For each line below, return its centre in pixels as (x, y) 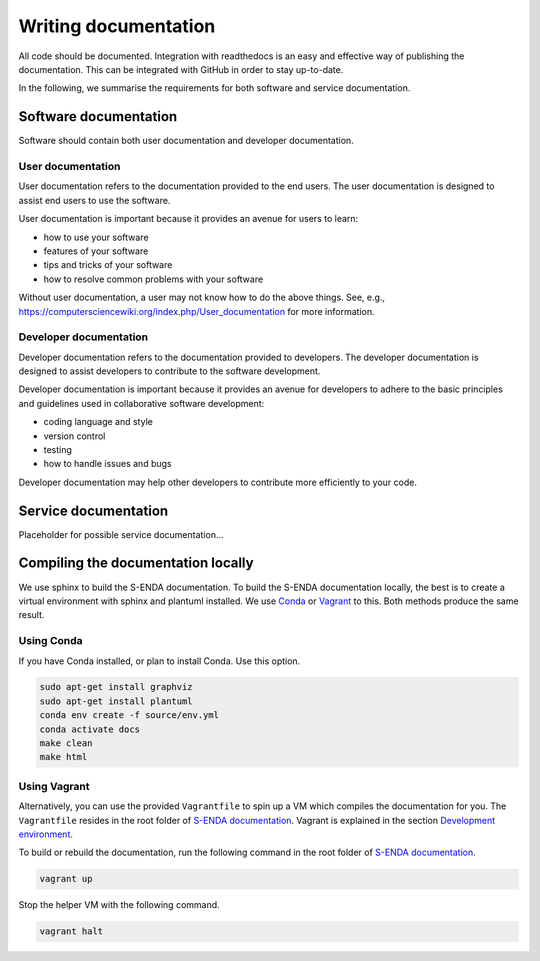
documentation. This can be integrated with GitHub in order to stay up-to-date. (181, 69)
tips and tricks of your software (108, 265)
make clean (66, 743)
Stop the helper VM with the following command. (119, 905)
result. (31, 615)
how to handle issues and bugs (107, 464)
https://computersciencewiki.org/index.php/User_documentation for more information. (196, 311)
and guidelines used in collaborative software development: (141, 403)
